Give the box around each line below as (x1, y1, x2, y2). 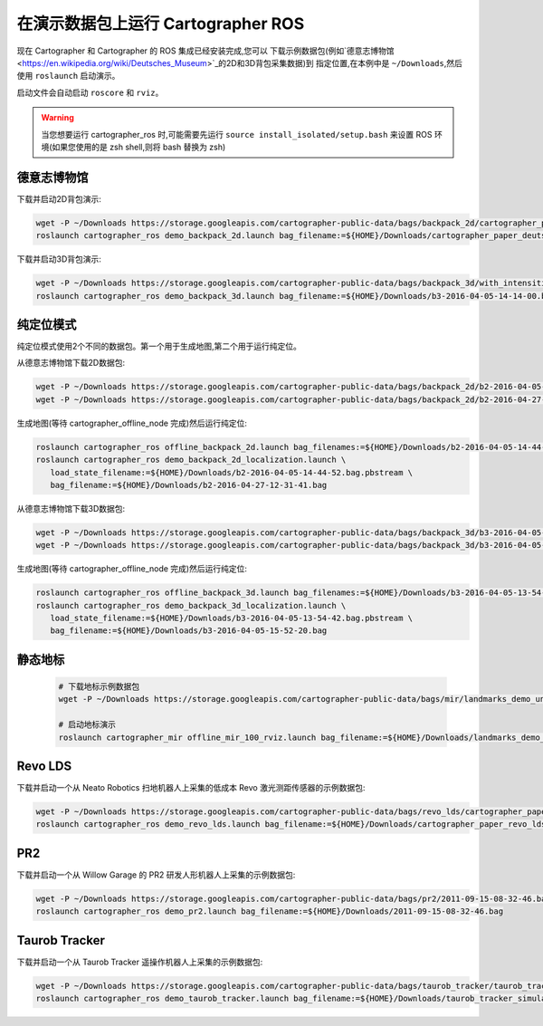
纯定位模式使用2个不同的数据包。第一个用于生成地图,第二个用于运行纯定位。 (16, 340, 302, 352)
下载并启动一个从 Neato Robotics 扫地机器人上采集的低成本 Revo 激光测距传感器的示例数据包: (16, 782, 366, 793)
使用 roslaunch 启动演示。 (16, 71, 120, 82)
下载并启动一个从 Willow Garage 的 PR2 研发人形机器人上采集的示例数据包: (16, 869, 296, 880)
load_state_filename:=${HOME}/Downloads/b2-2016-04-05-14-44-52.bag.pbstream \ (50, 467, 414, 477)
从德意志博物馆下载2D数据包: (16, 358, 126, 369)
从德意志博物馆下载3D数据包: (16, 503, 126, 513)
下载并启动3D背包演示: (16, 254, 101, 264)
